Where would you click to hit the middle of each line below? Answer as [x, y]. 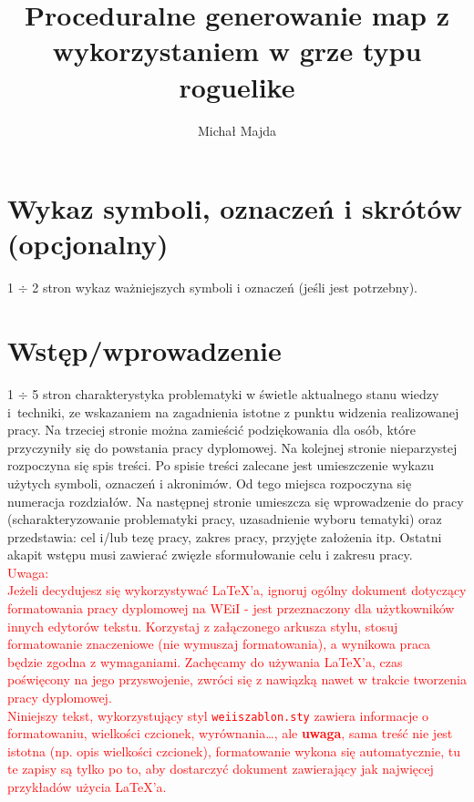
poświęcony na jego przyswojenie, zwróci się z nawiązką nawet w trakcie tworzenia [237, 679]
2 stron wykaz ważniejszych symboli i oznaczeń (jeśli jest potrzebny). [225, 288]
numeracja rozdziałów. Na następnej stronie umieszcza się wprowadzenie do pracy [236, 501]
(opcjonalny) [88, 244]
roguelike [237, 86]
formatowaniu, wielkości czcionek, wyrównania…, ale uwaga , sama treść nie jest [230, 733]
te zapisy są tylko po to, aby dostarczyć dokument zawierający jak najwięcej [221, 769]
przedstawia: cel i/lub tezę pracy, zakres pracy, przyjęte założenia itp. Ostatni [225, 536]
